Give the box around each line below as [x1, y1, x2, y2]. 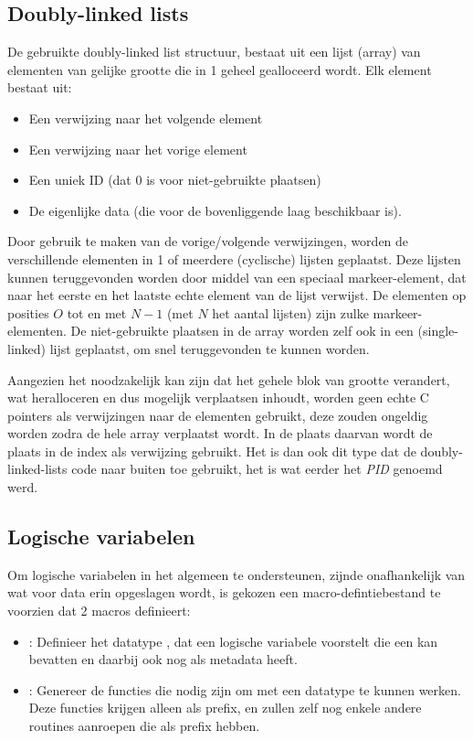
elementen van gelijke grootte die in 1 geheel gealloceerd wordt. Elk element [7, 59, 432, 79]
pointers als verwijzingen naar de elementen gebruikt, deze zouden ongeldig [7, 405, 428, 424]
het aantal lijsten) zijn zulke [212, 303, 369, 322]
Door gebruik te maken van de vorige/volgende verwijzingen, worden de [7, 231, 409, 251]
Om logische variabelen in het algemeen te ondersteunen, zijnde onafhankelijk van [7, 564, 466, 584]
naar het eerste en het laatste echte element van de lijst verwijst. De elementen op [7, 285, 467, 305]
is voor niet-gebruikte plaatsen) [146, 170, 321, 189]
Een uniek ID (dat [28, 170, 131, 189]
